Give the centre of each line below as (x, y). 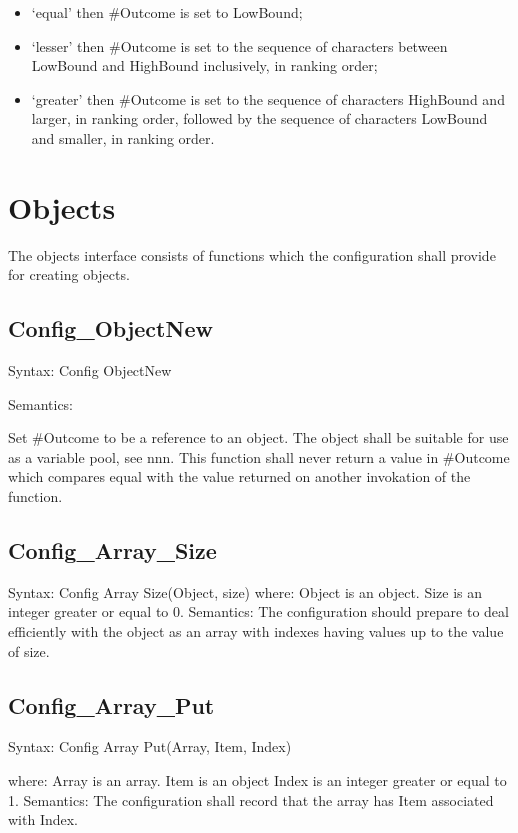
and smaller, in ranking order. (123, 137)
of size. (29, 650)
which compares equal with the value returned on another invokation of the (239, 476)
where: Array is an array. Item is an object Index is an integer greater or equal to (257, 780)
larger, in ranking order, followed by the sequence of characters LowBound (259, 118)
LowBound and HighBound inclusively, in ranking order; (204, 65)
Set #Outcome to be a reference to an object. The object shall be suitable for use (258, 437)
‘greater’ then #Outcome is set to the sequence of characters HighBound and (268, 98)
